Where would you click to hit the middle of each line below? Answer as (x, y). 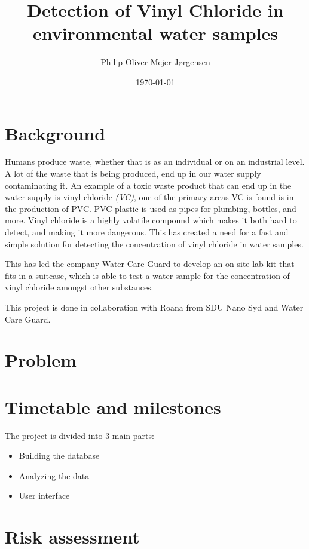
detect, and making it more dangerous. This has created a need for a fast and (147, 232)
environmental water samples (155, 33)
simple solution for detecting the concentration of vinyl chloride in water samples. (154, 243)
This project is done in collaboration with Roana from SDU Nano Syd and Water (154, 307)
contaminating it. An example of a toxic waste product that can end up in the (148, 185)
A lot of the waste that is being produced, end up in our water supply (133, 174)
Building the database (59, 456)
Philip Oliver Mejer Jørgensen (155, 62)
